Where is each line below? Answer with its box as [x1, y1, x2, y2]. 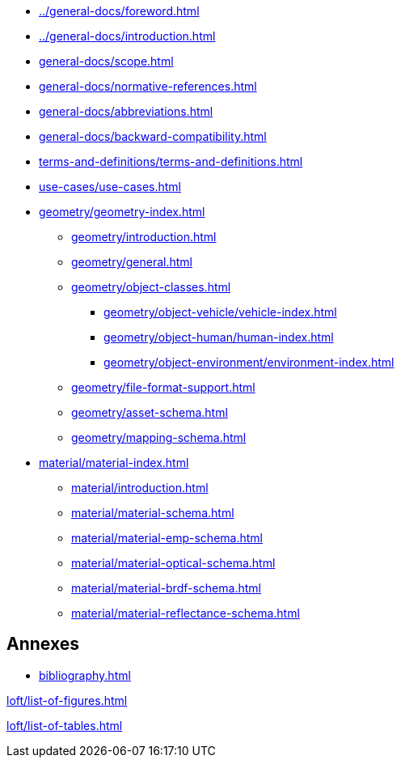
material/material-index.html [39, 456, 189, 469]
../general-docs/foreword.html [39, 4, 200, 18]
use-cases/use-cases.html [39, 180, 182, 193]
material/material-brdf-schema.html [71, 581, 261, 595]
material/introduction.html [71, 481, 209, 494]
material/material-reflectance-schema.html [71, 606, 300, 620]
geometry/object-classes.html [71, 280, 231, 294]
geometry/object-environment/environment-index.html [103, 355, 395, 369]
